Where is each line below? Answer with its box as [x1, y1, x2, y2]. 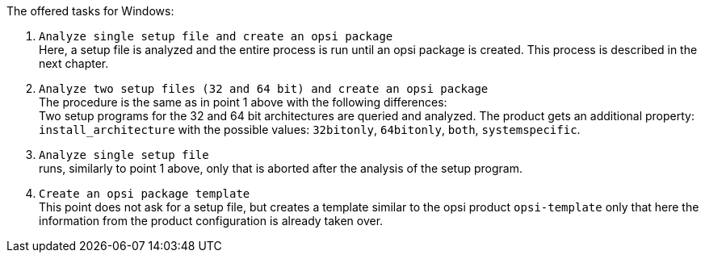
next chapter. [39, 56, 109, 70]
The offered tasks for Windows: [6, 4, 174, 18]
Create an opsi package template [39, 187, 250, 200]
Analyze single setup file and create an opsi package [39, 30, 393, 43]
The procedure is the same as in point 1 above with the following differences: [39, 95, 447, 109]
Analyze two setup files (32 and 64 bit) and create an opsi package [39, 82, 489, 95]
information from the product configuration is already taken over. [39, 214, 384, 228]
